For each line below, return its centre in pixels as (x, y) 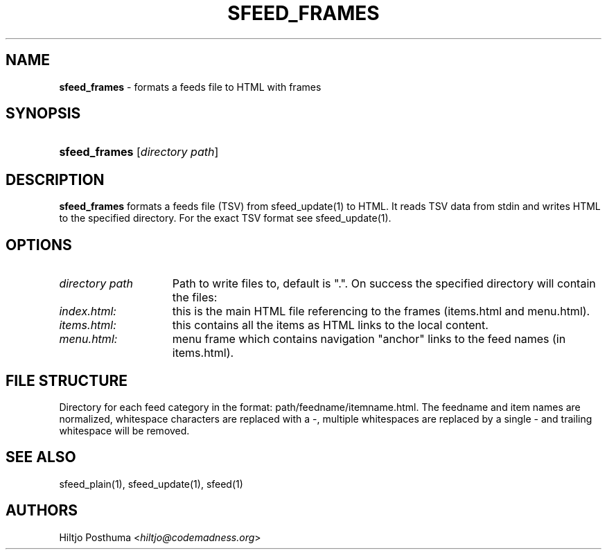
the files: (195, 298)
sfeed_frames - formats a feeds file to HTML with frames (190, 87)
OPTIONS (39, 245)
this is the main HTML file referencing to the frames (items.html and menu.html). (381, 311)
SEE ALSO (41, 457)
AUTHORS (42, 511)
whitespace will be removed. (124, 430)
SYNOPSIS (43, 114)
